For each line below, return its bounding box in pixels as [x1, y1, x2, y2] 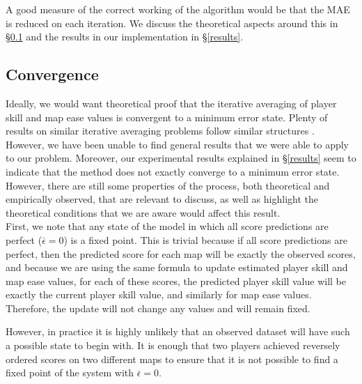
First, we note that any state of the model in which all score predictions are [6, 219, 329, 233]
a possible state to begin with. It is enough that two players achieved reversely [6, 338, 340, 353]
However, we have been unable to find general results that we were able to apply [6, 137, 349, 151]
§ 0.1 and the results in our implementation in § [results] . [6, 29, 244, 44]
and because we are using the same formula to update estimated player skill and [6, 260, 348, 275]
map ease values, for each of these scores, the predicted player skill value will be [6, 273, 346, 288]
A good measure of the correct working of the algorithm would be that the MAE [6, 2, 350, 16]
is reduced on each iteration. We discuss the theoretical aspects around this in [6, 15, 338, 30]
